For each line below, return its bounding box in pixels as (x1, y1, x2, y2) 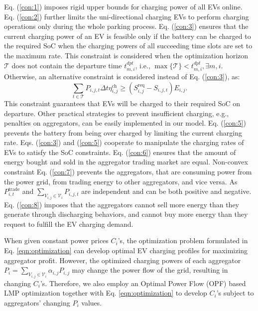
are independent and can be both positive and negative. (81, 186, 252, 196)
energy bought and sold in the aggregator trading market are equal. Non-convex (4, 156, 248, 167)
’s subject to (216, 288, 254, 298)
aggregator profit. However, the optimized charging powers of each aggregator (4, 255, 241, 265)
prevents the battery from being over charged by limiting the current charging (4, 127, 242, 138)
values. (81, 297, 102, 308)
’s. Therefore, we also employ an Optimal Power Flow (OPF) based (40, 278, 246, 288)
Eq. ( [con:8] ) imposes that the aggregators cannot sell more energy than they (4, 199, 240, 209)
